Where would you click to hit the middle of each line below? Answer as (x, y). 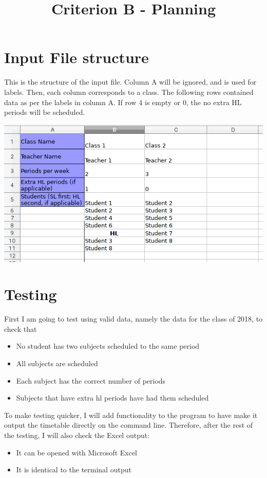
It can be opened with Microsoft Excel (77, 452)
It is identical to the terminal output (74, 470)
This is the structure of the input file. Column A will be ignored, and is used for (130, 82)
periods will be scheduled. (45, 112)
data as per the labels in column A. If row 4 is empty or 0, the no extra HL (123, 102)
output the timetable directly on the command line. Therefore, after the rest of (129, 425)
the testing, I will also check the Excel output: (77, 435)
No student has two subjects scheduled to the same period (108, 346)
